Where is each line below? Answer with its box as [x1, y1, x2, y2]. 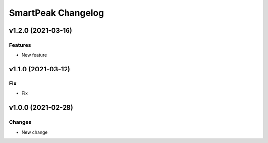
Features [9, 41, 31, 48]
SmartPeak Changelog [9, 7, 104, 18]
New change [21, 129, 48, 135]
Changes [9, 119, 32, 126]
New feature [21, 52, 47, 58]
